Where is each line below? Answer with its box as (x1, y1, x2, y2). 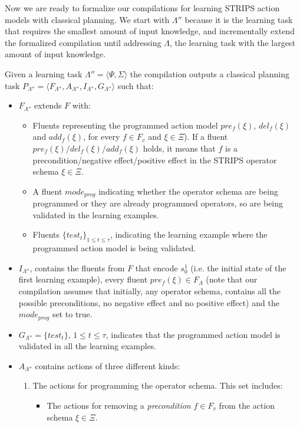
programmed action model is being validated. (32, 242, 196, 254)
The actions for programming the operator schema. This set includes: (32, 379, 283, 392)
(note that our (206, 273, 258, 285)
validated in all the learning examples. (18, 340, 157, 352)
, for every (83, 130, 120, 143)
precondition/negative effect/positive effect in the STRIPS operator (32, 153, 277, 166)
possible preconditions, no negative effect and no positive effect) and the (18, 296, 279, 308)
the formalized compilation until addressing (5, 36, 161, 48)
